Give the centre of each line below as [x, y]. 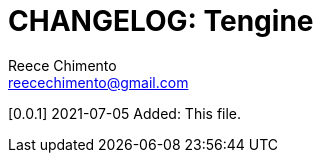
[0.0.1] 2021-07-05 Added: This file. [125, 113]
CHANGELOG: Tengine [161, 21]
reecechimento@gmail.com [98, 82]
